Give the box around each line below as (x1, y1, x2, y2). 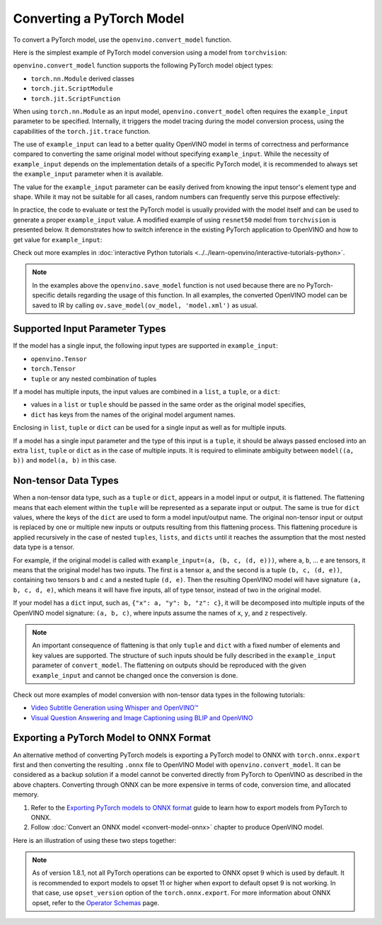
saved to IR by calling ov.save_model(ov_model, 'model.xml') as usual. (32, 301, 258, 310)
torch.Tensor (30, 365, 76, 373)
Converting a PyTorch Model (13, 11, 185, 26)
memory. (13, 790, 39, 799)
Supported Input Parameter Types (13, 323, 166, 335)
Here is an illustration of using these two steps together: (13, 836, 177, 844)
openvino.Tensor (30, 355, 88, 363)
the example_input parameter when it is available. (13, 170, 164, 178)
